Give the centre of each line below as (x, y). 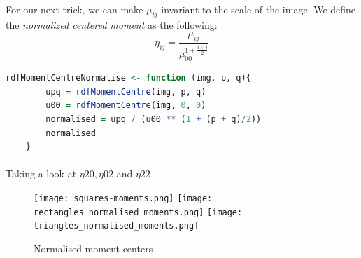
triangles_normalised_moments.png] (116, 226)
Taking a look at (41, 174)
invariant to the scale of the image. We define (259, 9)
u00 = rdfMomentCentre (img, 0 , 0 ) (126, 106)
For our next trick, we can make (75, 9)
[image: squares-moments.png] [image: (123, 199)
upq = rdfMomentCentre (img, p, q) (126, 91)
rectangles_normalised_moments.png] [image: (138, 212)
